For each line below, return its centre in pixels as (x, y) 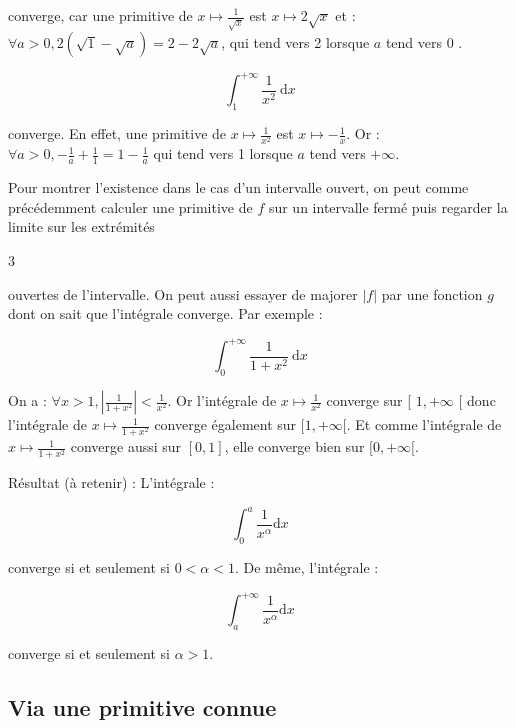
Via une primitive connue (142, 707)
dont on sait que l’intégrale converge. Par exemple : (165, 313)
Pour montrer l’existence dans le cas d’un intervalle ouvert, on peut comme (238, 187)
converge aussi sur (126, 446)
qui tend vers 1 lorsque (223, 153)
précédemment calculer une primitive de (130, 206)
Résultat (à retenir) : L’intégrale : (111, 482)
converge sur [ (369, 400)
